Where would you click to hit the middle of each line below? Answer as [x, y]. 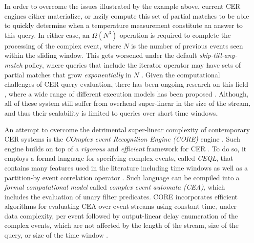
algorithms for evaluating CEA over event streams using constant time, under [121, 206]
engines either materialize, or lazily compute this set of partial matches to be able [127, 15]
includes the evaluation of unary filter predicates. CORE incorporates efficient [121, 196]
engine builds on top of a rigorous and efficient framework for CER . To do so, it [126, 148]
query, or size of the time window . [56, 235]
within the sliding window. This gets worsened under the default [101, 55]
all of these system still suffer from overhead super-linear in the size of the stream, [127, 103]
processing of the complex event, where [63, 45]
